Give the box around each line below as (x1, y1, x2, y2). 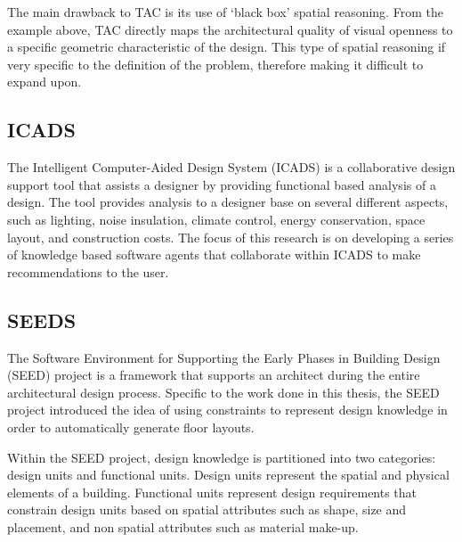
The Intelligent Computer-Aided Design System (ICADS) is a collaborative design (7, 158, 456, 177)
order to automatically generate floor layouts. (7, 417, 255, 436)
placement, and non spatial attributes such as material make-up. (7, 517, 359, 536)
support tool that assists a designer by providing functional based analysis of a (7, 175, 436, 193)
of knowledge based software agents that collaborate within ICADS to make (7, 245, 421, 264)
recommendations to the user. (7, 262, 169, 281)
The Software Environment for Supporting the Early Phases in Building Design (7, 348, 441, 366)
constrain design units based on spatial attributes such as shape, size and (7, 500, 407, 519)
